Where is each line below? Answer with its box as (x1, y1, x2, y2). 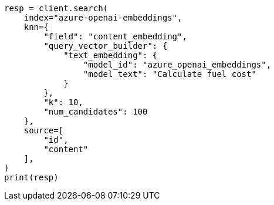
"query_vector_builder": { (43, 41, 168, 51)
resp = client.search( (4, 4, 109, 13)
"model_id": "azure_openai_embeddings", (83, 60, 272, 69)
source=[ (23, 126, 64, 135)
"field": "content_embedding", (43, 32, 187, 41)
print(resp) (4, 173, 59, 182)
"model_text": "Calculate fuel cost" (83, 69, 256, 79)
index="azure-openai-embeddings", (23, 13, 182, 22)
